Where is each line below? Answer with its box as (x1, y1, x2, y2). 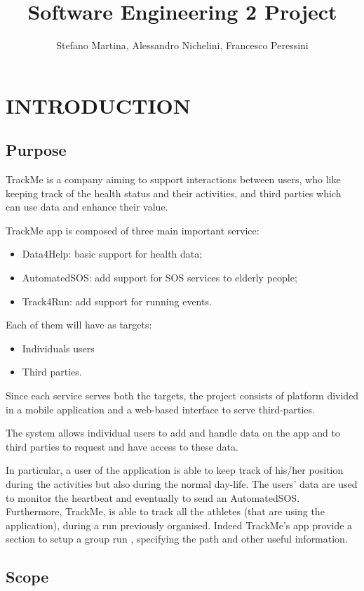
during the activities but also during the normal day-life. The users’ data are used (6, 477, 358, 491)
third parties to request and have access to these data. (6, 439, 238, 453)
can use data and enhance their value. (6, 199, 168, 214)
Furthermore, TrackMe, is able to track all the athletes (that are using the (6, 504, 325, 519)
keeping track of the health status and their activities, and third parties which (6, 185, 342, 200)
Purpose (6, 139, 67, 161)
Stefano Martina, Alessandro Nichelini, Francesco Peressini (56, 38, 309, 53)
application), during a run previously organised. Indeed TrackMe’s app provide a (6, 517, 353, 532)
